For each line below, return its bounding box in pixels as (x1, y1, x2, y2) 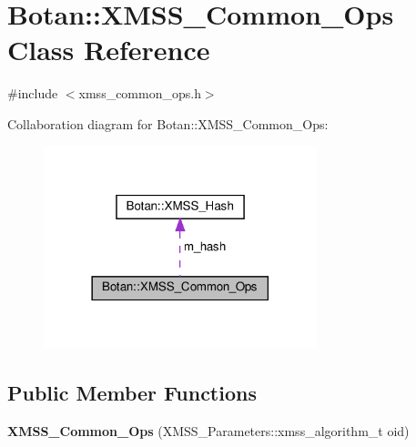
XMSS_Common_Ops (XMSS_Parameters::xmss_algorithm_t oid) (7, 421, 410, 440)
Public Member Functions (7, 379, 257, 407)
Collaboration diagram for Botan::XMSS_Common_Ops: (7, 114, 329, 133)
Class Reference (7, 31, 210, 68)
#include (7, 84, 58, 103)
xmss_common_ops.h (78, 84, 201, 103)
